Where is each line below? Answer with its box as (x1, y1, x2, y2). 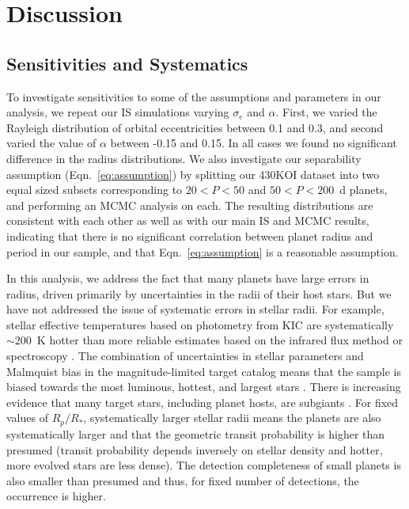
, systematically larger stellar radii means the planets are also (83, 409, 381, 426)
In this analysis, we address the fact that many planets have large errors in (6, 270, 369, 287)
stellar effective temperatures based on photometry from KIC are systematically (6, 316, 394, 332)
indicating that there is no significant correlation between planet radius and (6, 227, 373, 244)
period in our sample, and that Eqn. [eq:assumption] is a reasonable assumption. (6, 243, 399, 260)
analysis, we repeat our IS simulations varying (6, 104, 229, 120)
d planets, (339, 181, 388, 198)
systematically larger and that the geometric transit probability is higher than (6, 425, 385, 442)
